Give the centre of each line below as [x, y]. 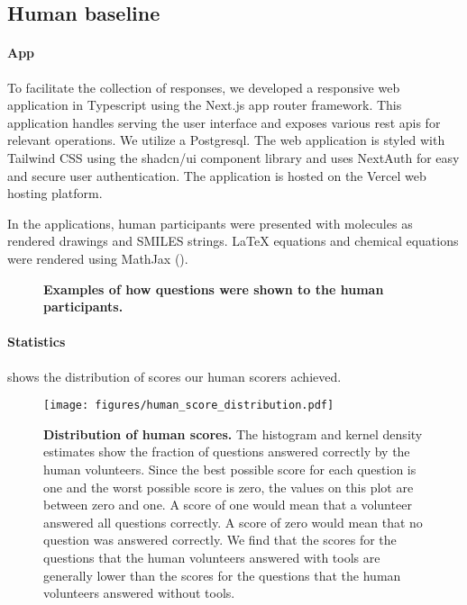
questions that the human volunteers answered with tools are [212, 557]
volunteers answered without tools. [139, 593]
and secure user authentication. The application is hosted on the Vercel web [217, 175]
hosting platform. [55, 193]
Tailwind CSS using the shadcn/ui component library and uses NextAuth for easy [233, 157]
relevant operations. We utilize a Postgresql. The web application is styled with [226, 140]
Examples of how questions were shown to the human [214, 289]
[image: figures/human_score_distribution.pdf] [189, 406]
